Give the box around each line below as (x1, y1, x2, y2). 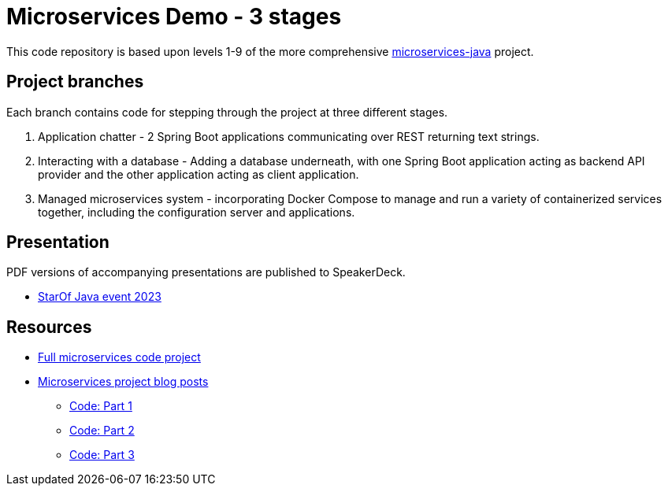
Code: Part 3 (69, 448, 135, 462)
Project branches (6, 72, 144, 92)
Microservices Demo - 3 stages (6, 3, 342, 30)
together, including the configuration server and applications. (38, 205, 355, 219)
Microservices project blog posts (38, 375, 209, 389)
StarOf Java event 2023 (38, 290, 161, 304)
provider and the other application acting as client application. (38, 167, 359, 181)
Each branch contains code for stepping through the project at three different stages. (6, 105, 448, 119)
